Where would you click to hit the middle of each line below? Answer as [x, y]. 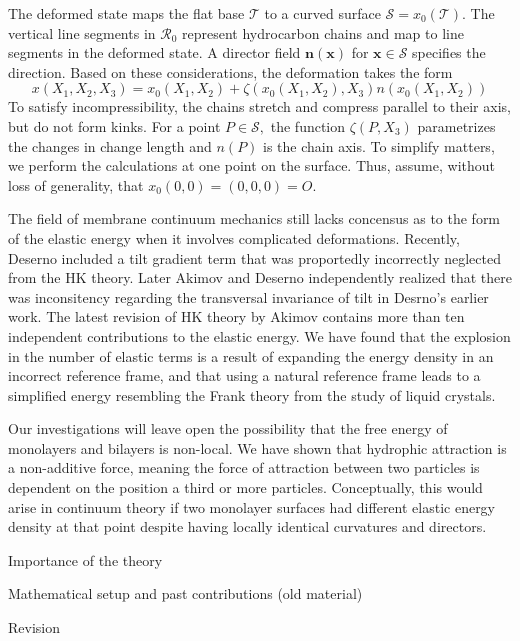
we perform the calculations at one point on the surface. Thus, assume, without [251, 165]
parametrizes [456, 125]
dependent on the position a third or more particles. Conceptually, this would [245, 487]
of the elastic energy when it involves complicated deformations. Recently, [234, 237]
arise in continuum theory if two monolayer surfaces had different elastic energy [252, 506]
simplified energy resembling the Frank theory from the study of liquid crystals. [252, 394]
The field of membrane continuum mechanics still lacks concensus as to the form [254, 218]
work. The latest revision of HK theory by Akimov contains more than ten [236, 316]
